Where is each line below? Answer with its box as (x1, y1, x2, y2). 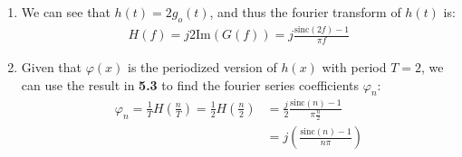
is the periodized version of (127, 58, 277, 77)
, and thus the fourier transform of (209, 3, 401, 21)
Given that (21, 58, 82, 77)
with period (322, 58, 387, 77)
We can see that (21, 3, 111, 21)
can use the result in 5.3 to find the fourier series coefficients (21, 75, 360, 94)
